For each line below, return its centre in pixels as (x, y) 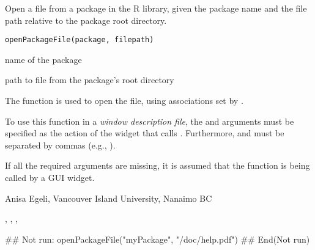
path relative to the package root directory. (86, 20)
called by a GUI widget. (50, 177)
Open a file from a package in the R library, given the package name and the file (156, 8)
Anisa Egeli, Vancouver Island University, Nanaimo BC (109, 198)
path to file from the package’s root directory (90, 80)
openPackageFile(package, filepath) (80, 40)
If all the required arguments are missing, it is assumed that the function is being (157, 165)
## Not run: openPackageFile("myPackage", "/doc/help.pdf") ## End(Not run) (157, 239)
